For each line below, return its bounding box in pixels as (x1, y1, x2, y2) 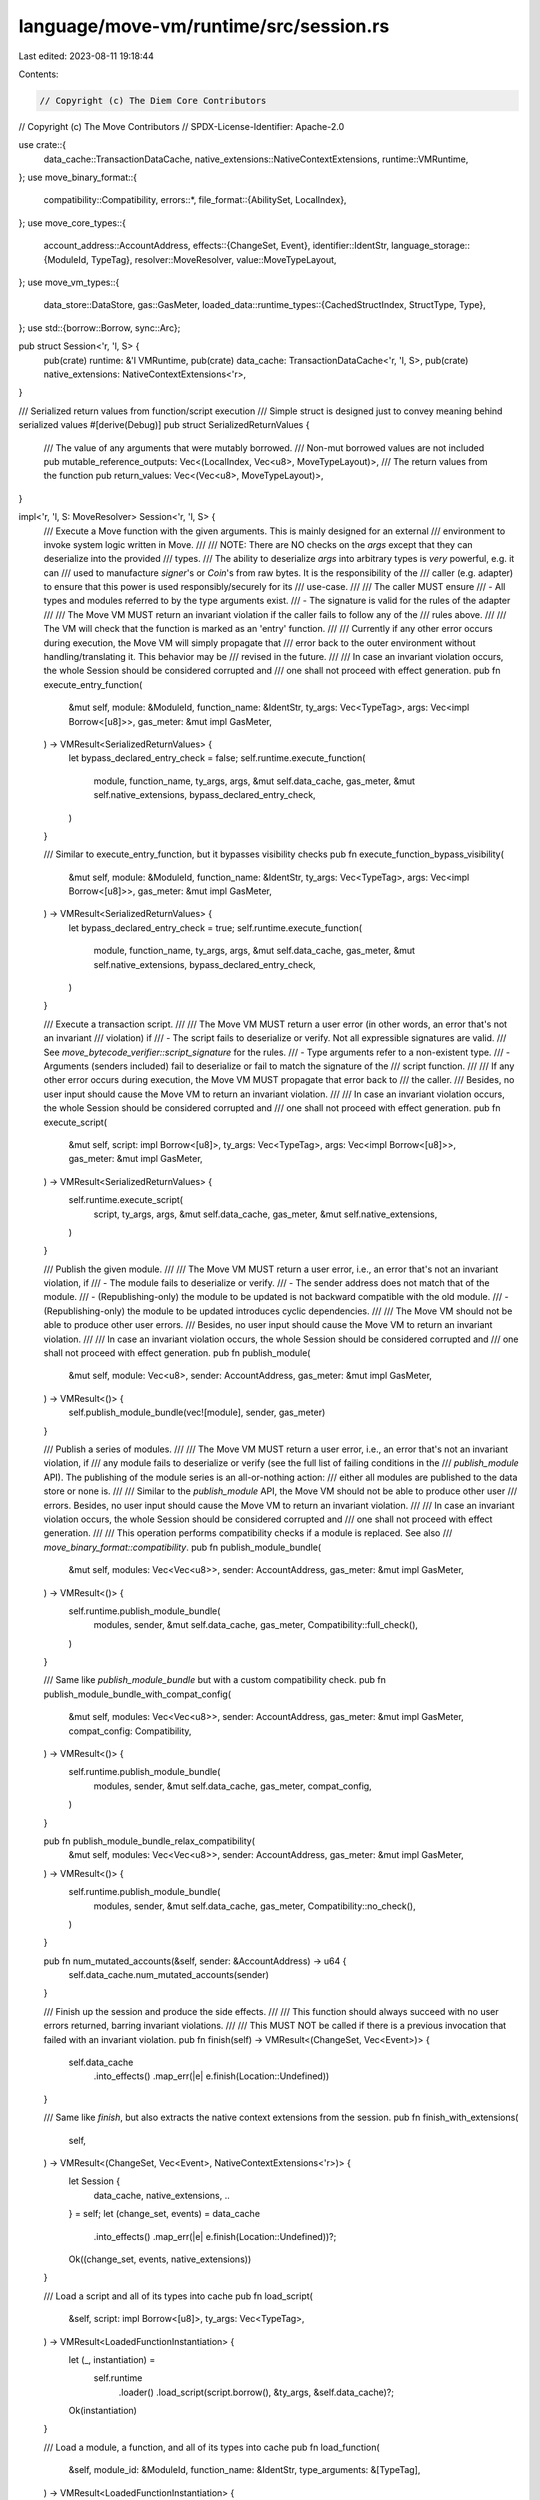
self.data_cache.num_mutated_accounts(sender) (68, 1969, 270, 1981)
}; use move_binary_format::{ (18, 171, 138, 184)
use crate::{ (18, 139, 67, 151)
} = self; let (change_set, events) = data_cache (68, 2208, 260, 2220)
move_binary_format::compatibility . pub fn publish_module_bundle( (43, 1541, 322, 1553)
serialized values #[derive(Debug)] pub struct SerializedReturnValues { (18, 419, 310, 431)
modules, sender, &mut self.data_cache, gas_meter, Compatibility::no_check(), (93, 1900, 416, 1912)
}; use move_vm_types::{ (18, 276, 120, 289)
